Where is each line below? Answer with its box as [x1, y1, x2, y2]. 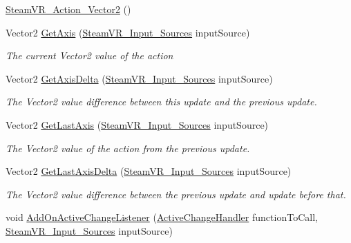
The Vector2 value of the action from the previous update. [6, 140, 250, 155]
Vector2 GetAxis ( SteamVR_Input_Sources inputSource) [6, 25, 250, 39]
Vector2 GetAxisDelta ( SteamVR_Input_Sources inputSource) [6, 71, 273, 85]
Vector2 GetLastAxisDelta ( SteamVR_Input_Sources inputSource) [6, 164, 292, 178]
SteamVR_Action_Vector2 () [6, 2, 131, 16]
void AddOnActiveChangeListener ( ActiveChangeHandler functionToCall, [6, 210, 318, 224]
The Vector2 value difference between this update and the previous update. [6, 94, 317, 109]
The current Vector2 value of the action [6, 48, 173, 63]
